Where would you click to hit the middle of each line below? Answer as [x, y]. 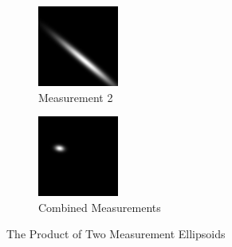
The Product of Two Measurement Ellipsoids [116, 234]
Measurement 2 [76, 97]
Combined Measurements [100, 207]
